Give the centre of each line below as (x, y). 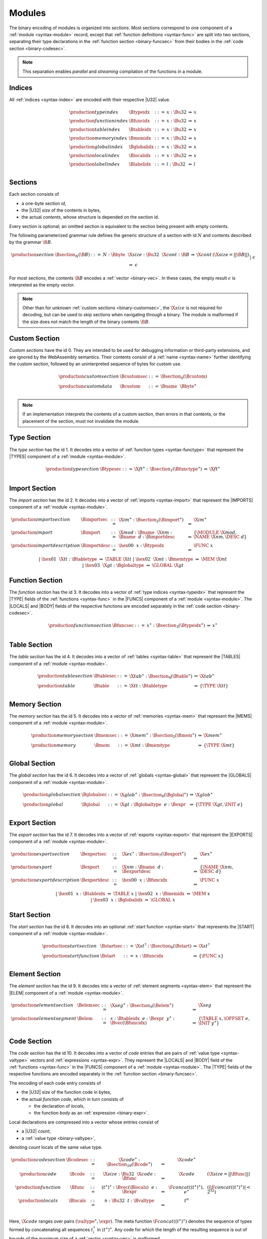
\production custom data (85, 386)
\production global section (52, 795)
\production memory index (98, 138)
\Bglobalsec (94, 795)
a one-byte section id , (44, 203)
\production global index (96, 147)
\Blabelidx (140, 164)
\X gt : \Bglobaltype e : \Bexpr (153, 805)
